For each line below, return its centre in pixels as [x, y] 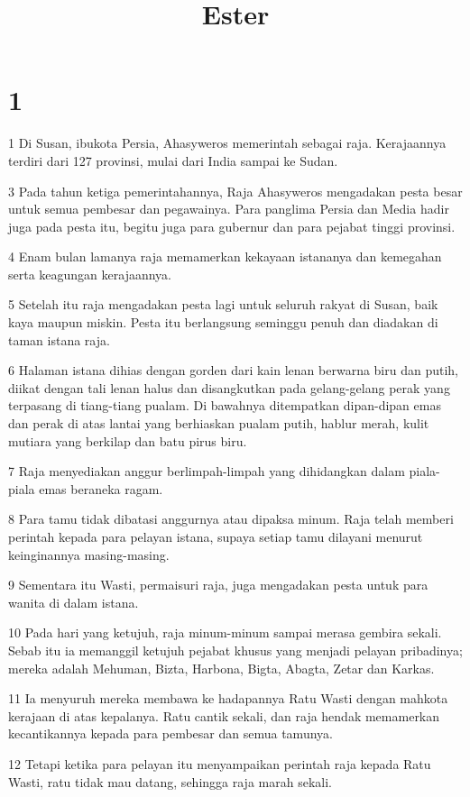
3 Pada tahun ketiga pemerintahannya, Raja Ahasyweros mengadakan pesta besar [235, 191]
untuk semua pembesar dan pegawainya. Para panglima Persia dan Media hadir [229, 209]
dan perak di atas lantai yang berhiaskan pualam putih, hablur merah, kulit [219, 423]
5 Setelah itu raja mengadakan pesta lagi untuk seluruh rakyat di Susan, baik [223, 304]
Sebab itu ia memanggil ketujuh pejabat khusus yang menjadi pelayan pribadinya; [235, 650]
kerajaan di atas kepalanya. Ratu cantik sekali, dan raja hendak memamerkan [224, 715]
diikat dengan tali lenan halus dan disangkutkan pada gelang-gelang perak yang [229, 387]
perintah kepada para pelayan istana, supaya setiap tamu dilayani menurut [216, 536]
